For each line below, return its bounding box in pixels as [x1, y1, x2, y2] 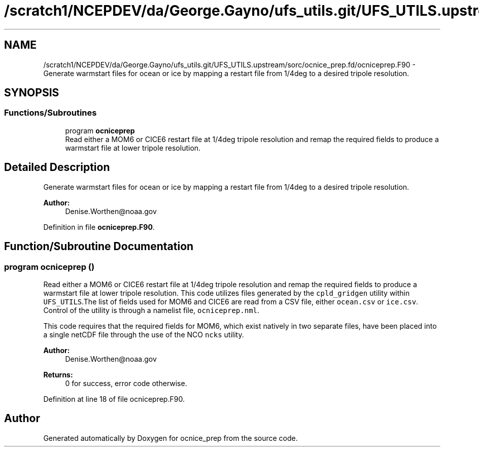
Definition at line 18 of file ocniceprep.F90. [43, 394, 185, 403]
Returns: [43, 370, 73, 379]
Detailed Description [4, 161, 110, 174]
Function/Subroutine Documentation [4, 240, 194, 253]
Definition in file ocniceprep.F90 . [43, 222, 155, 231]
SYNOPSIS [4, 86, 59, 99]
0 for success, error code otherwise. [65, 378, 187, 388]
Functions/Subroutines [4, 108, 97, 118]
